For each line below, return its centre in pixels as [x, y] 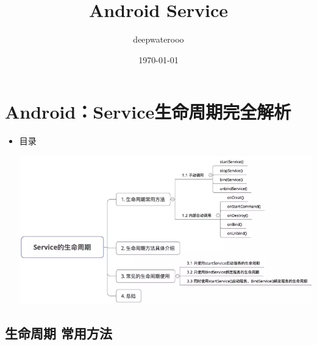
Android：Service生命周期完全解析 [148, 112]
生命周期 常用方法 [59, 333]
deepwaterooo [158, 39]
